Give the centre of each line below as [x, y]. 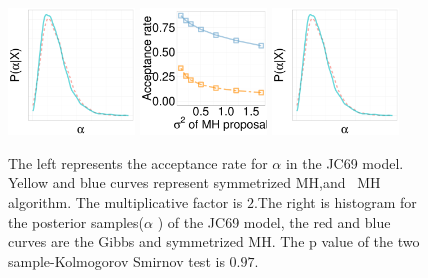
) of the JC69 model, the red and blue [274, 221]
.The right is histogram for [335, 201]
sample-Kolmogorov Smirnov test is [116, 260]
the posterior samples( [76, 221]
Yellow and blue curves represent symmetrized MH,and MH [194, 182]
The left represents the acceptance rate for [138, 162]
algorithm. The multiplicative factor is [125, 201]
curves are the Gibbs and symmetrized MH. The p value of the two [214, 241]
